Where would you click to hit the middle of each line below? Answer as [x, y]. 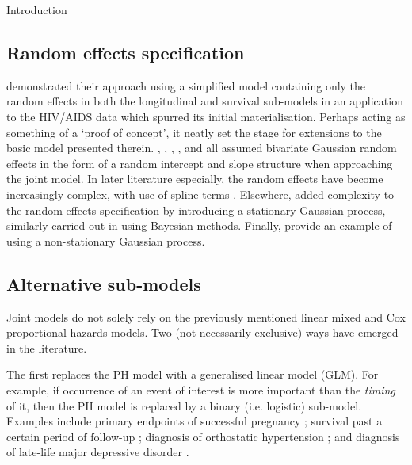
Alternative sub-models [104, 283]
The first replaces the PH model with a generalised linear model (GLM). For [193, 374]
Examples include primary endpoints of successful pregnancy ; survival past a [195, 421]
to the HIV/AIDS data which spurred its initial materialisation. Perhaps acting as [206, 116]
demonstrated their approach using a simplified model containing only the [186, 85]
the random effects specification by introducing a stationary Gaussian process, [196, 210]
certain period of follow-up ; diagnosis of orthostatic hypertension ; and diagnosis [203, 436]
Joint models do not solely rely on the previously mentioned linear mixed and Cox [206, 316]
